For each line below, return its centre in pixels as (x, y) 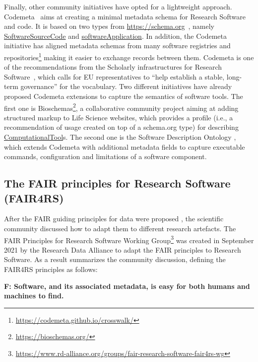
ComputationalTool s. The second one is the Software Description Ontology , (120, 137)
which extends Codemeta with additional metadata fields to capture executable (125, 146)
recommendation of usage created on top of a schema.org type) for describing (121, 127)
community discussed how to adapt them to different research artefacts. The (120, 228)
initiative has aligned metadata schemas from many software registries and (117, 45)
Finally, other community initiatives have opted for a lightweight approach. (118, 6)
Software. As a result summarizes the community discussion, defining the (115, 259)
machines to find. (34, 296)
